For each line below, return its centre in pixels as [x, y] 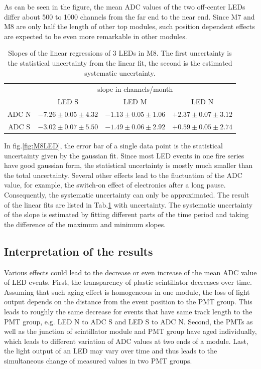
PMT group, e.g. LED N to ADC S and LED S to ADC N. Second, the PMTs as [128, 321]
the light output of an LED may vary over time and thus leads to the [111, 351]
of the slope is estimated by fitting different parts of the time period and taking [126, 214]
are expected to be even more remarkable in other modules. [96, 36]
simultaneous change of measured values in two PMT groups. [98, 360]
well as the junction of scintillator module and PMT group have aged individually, [130, 331]
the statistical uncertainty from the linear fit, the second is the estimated [120, 62]
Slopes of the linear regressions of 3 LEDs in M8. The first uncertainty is [120, 53]
